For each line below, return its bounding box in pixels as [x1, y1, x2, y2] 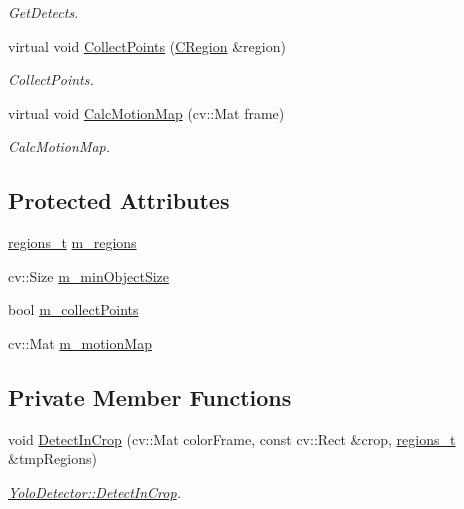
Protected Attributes [8, 185, 230, 216]
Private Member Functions [8, 381, 292, 412]
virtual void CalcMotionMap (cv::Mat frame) [8, 102, 285, 123]
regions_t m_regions [8, 232, 137, 253]
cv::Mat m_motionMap [8, 332, 152, 353]
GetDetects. [8, 2, 79, 22]
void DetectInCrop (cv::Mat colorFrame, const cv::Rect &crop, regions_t [8, 428, 456, 449]
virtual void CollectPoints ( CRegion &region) [8, 35, 286, 56]
